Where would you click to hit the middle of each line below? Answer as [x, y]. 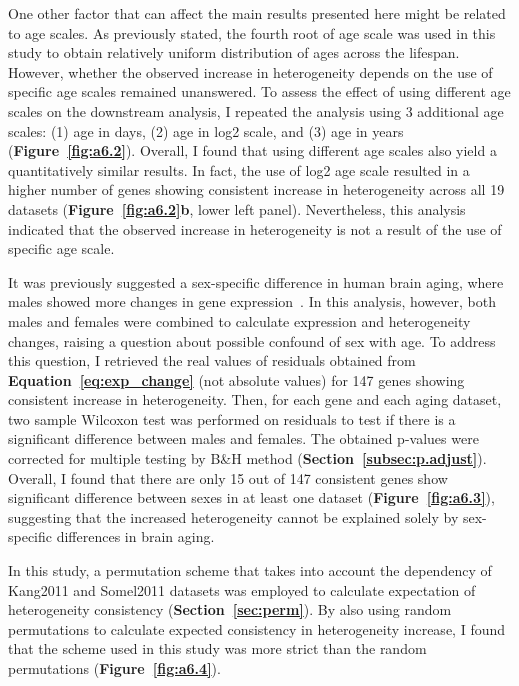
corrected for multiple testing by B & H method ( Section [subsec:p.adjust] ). [247, 458]
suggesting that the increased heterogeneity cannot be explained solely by [233, 516]
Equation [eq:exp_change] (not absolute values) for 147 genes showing [236, 379]
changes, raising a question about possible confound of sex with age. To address [252, 340]
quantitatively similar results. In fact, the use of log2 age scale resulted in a [239, 169]
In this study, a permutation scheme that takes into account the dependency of [250, 570]
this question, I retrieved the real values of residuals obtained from [212, 360]
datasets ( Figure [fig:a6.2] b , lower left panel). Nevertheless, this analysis [237, 208]
